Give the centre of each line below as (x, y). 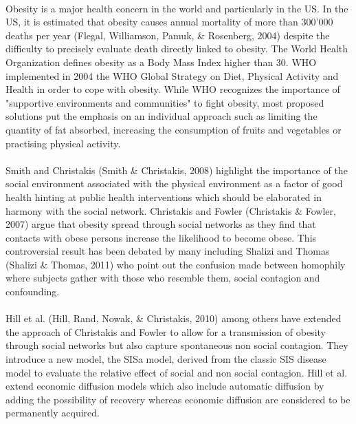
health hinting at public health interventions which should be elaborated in (164, 197)
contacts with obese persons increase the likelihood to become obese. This (161, 237)
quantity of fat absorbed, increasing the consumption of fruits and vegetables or (174, 129)
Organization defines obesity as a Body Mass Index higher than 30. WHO (161, 62)
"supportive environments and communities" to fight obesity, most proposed (165, 102)
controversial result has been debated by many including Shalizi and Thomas (168, 251)
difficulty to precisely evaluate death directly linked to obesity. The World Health (177, 49)
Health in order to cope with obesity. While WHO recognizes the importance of (173, 89)
